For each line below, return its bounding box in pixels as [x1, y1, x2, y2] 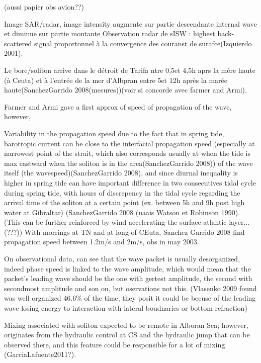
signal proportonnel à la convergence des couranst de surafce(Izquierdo [34, 38, 252, 48]
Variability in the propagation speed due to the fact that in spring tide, [4, 128, 224, 138]
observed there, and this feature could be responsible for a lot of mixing [4, 339, 225, 349]
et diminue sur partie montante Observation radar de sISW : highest [4, 28, 215, 39]
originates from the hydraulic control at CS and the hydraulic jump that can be [4, 329, 250, 340]
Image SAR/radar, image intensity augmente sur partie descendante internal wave [4, 18, 257, 29]
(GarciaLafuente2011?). [4, 349, 76, 359]
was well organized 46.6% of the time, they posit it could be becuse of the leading [4, 293, 256, 303]
